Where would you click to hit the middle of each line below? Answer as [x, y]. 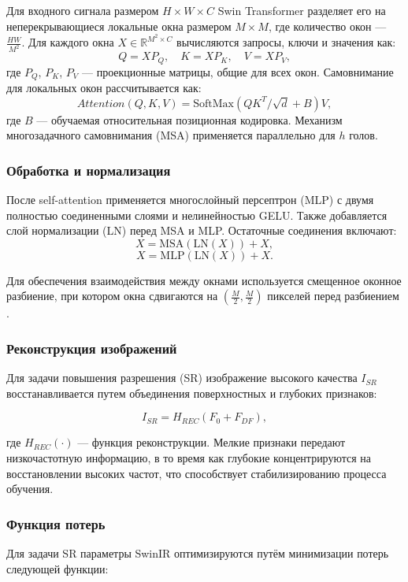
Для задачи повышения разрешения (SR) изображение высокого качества [182, 378]
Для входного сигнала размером [83, 10]
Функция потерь [56, 523]
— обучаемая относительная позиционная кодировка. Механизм [189, 119]
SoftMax [213, 104]
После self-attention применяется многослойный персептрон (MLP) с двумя [190, 200]
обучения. [30, 489]
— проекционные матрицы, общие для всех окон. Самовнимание [237, 71]
